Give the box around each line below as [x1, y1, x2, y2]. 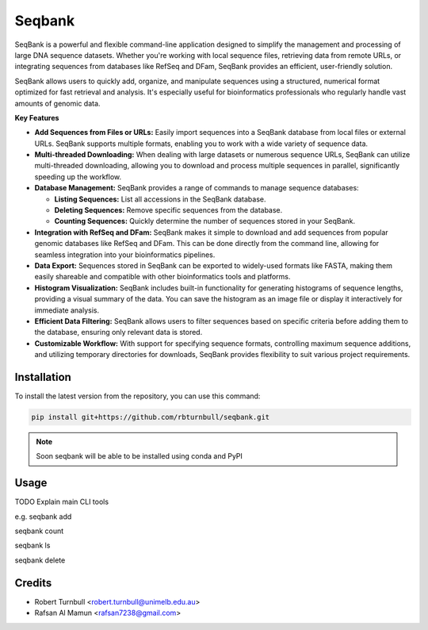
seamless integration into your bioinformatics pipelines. [34, 250, 216, 259]
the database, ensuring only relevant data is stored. [34, 328, 203, 337]
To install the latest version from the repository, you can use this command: [14, 391, 261, 401]
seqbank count [14, 526, 64, 536]
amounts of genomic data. [14, 98, 101, 108]
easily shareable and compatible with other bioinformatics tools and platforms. [34, 272, 291, 282]
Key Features [14, 113, 59, 122]
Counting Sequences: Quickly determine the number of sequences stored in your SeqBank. [54, 217, 356, 226]
